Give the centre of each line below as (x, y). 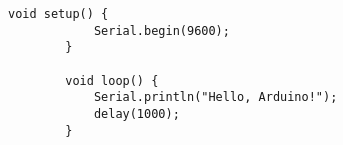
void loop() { (112, 80)
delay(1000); (136, 113)
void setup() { (58, 14)
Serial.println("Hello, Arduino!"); (215, 97)
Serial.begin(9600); (161, 30)
